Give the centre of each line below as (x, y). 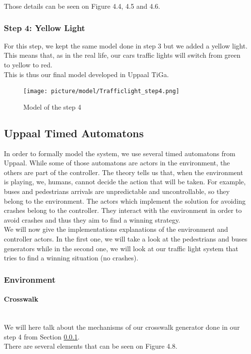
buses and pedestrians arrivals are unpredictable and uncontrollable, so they (117, 191)
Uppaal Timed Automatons (74, 133)
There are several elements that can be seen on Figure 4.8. (91, 346)
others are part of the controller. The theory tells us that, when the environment (124, 172)
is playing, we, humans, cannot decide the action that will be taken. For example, (125, 182)
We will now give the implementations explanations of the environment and (116, 229)
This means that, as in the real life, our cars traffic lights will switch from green (122, 55)
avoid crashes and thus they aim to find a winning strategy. (92, 219)
